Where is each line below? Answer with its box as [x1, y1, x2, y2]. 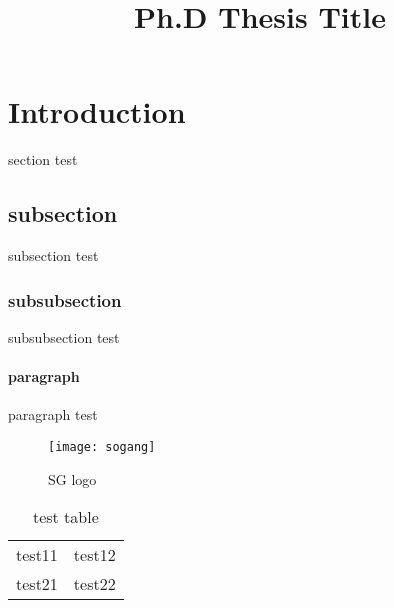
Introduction [8, 91, 186, 132]
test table [32, 505, 99, 529]
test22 [73, 572, 116, 596]
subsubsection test [8, 326, 120, 347]
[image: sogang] [48, 439, 156, 454]
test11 [16, 543, 58, 567]
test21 [16, 572, 58, 596]
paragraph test [8, 404, 98, 425]
